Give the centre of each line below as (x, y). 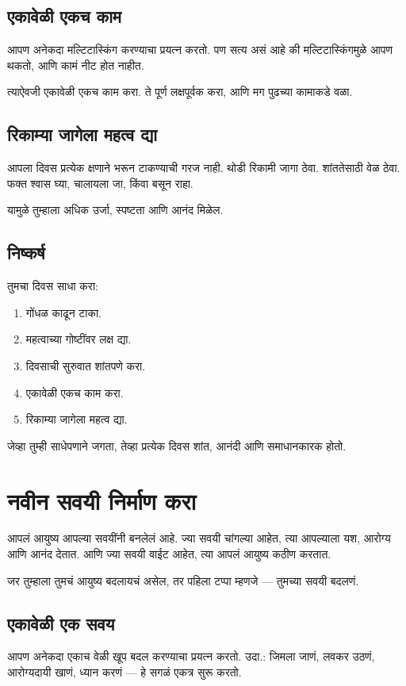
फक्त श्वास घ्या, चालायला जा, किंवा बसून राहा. (100, 183)
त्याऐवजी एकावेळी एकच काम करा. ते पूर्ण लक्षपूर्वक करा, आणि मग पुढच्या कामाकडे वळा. (180, 92)
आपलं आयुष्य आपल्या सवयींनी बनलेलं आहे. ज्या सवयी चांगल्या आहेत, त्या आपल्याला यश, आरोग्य (199, 538)
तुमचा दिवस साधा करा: (53, 286)
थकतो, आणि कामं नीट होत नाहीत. (76, 65)
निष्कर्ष (26, 253)
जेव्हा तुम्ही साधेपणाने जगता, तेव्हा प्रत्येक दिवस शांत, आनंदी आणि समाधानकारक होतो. (177, 445)
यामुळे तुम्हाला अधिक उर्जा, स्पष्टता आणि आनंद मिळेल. (115, 210)
